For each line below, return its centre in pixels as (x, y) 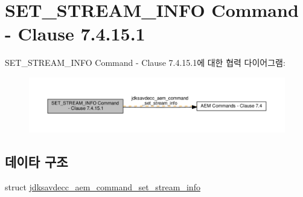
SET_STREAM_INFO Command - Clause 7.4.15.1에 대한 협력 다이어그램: (145, 63)
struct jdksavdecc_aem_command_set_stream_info (103, 186)
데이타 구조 (37, 161)
